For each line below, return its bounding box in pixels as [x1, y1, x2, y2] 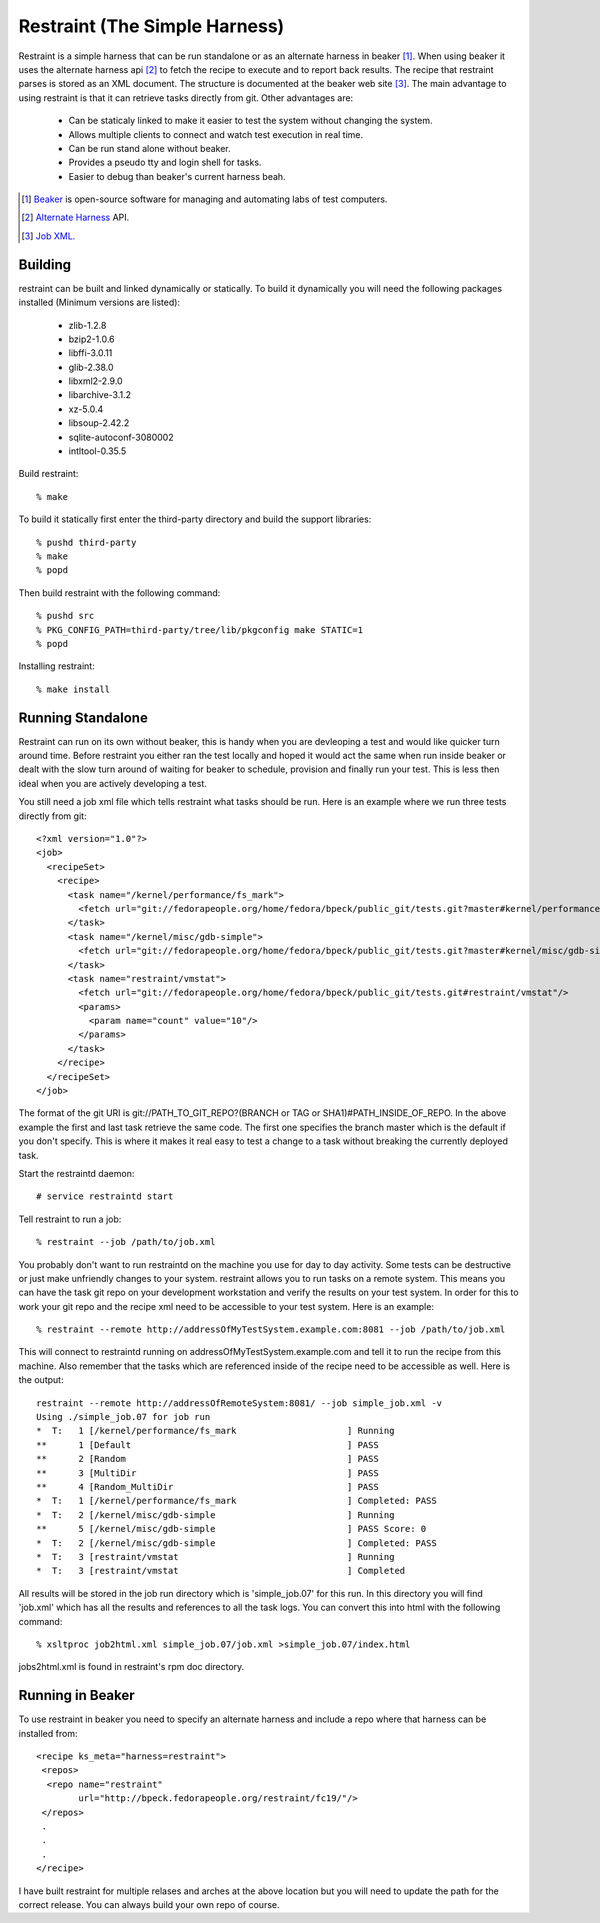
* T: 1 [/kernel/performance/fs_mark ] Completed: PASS [36, 1495, 437, 1507]
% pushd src [36, 610, 95, 622]
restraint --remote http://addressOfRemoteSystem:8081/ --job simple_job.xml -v [36, 1397, 443, 1409]
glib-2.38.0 [68, 361, 114, 373]
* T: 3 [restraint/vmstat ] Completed [36, 1565, 406, 1577]
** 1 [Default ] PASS [36, 1439, 379, 1450]
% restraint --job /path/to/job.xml [36, 1236, 216, 1248]
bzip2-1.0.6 [68, 333, 115, 345]
